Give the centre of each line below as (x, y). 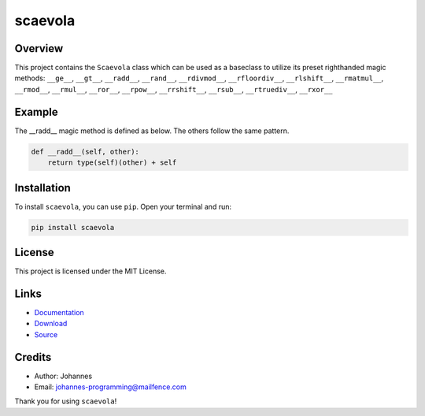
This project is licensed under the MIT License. (91, 271)
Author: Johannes (63, 376)
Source (46, 334)
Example (36, 111)
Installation (42, 188)
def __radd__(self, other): (85, 151)
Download (51, 324)
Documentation (59, 313)
